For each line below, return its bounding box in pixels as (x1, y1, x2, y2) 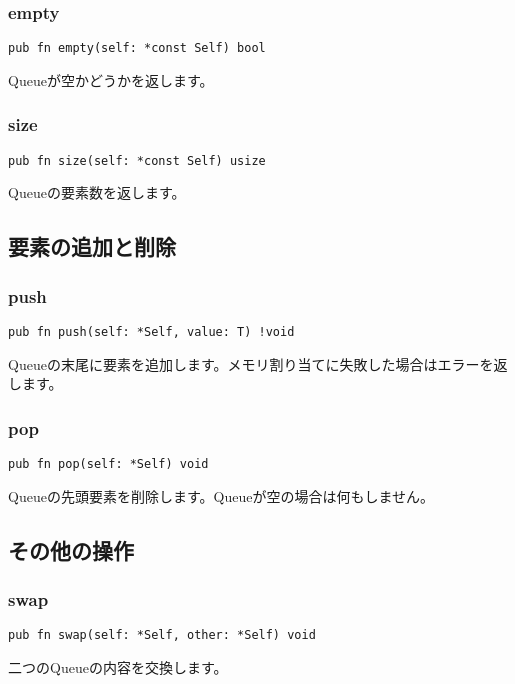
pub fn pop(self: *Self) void (8, 457, 209, 471)
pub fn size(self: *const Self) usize (8, 153, 266, 168)
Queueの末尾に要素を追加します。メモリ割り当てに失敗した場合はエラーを (8, 353, 494, 374)
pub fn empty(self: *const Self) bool (8, 41, 266, 56)
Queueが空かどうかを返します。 (8, 69, 214, 90)
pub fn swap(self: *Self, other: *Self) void (8, 628, 316, 643)
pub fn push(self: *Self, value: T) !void (8, 324, 295, 339)
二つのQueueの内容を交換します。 (8, 656, 228, 677)
